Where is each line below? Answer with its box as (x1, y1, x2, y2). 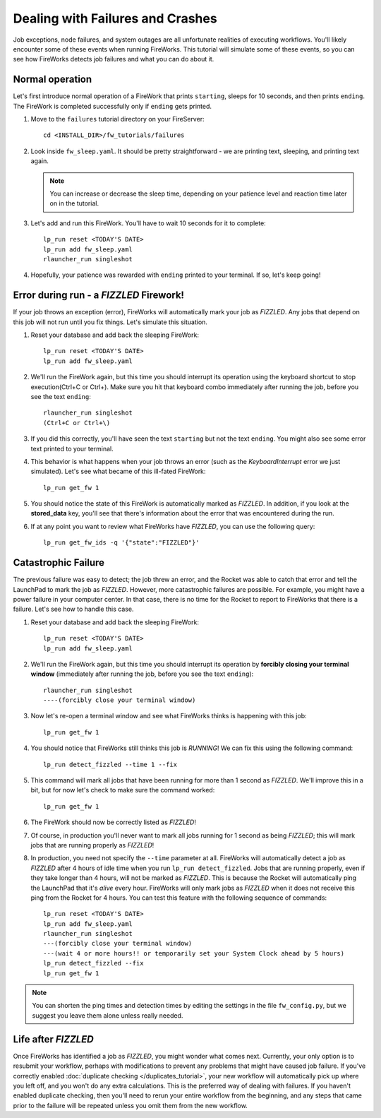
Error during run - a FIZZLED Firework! (13, 290, 185, 302)
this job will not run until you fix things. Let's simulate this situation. (13, 318, 208, 326)
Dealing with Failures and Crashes (13, 11, 218, 26)
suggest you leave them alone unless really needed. (32, 1011, 183, 1020)
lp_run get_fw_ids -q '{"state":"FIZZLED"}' (43, 539, 200, 547)
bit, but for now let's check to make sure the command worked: (30, 786, 215, 795)
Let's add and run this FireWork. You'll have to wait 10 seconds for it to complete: (30, 219, 266, 227)
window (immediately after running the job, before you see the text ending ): (30, 670, 254, 678)
